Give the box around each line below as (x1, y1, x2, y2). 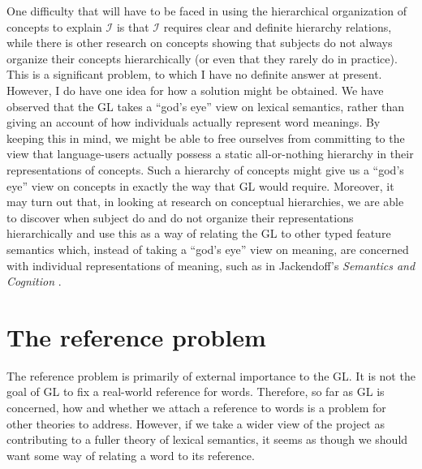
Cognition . (6, 273, 62, 290)
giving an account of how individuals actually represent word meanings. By (6, 114, 381, 131)
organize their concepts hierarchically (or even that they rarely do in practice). (6, 49, 398, 67)
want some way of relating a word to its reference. (6, 446, 255, 463)
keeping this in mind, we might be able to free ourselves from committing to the (6, 129, 405, 146)
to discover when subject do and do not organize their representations (6, 209, 354, 226)
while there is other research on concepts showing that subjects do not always (6, 34, 393, 51)
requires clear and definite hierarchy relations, (163, 18, 392, 35)
